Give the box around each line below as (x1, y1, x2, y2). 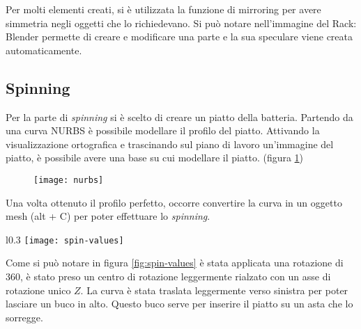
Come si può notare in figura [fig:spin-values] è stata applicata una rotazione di (6, 255, 344, 270)
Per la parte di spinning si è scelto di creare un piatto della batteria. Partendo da (6, 109, 353, 124)
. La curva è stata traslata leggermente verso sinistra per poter (80, 282, 348, 297)
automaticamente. (6, 42, 82, 57)
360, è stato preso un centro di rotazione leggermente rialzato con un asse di (6, 269, 331, 284)
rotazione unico (6, 282, 71, 297)
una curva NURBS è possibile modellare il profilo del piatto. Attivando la (6, 123, 320, 138)
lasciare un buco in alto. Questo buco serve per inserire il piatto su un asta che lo (6, 296, 353, 311)
